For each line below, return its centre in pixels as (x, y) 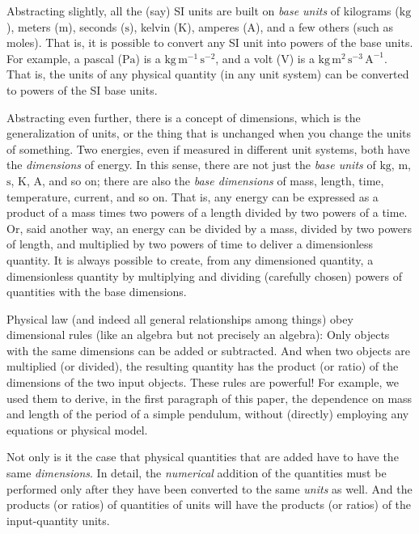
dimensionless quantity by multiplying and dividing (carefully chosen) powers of (204, 275)
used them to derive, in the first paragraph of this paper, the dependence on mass (209, 398)
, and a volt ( (248, 58)
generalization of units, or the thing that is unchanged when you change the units (209, 133)
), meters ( (33, 26)
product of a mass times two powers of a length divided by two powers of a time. (207, 212)
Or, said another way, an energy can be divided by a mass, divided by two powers (209, 228)
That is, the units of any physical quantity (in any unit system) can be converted (208, 74)
